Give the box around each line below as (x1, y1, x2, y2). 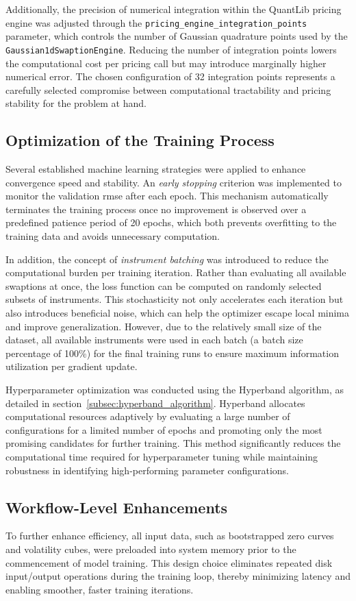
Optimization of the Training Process (5, 130, 275, 151)
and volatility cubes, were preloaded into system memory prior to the (5, 541, 296, 556)
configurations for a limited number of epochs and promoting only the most (5, 422, 322, 437)
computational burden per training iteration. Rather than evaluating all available (5, 265, 346, 280)
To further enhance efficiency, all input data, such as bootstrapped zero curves (5, 528, 334, 543)
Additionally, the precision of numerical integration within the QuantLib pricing (5, 2, 342, 16)
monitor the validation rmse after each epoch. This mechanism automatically (5, 188, 329, 203)
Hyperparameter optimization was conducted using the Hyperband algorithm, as (5, 382, 344, 396)
